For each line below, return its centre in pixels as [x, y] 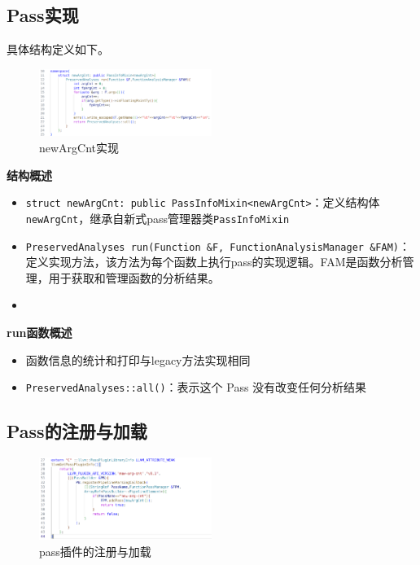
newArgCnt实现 [79, 147]
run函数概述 [39, 332]
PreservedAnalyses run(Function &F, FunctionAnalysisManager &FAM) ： [218, 245]
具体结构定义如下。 [58, 49]
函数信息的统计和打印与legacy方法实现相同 [138, 359]
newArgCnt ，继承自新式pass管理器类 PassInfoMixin [157, 218]
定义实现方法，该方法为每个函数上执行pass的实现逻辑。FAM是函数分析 [214, 262]
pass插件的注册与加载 [95, 551]
